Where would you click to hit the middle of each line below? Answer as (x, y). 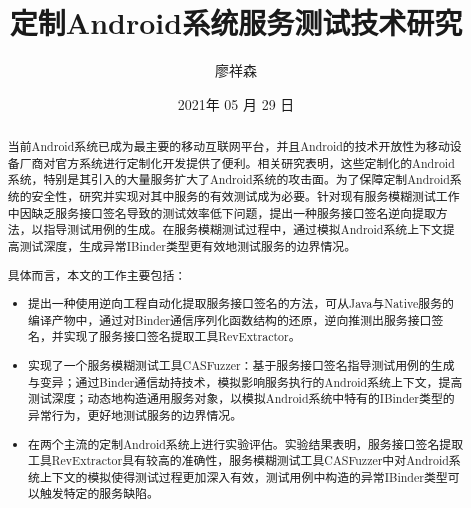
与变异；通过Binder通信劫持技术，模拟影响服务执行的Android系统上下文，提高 (245, 381)
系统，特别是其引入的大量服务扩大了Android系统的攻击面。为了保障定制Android (228, 179)
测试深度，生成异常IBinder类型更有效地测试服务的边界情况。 (188, 246)
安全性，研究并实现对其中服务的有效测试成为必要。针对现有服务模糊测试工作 (245, 196)
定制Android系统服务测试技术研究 (236, 22)
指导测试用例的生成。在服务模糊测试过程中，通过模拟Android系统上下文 (243, 229)
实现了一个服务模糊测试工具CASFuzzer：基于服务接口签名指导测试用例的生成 (241, 365)
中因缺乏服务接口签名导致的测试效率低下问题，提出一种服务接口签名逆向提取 (221, 212)
